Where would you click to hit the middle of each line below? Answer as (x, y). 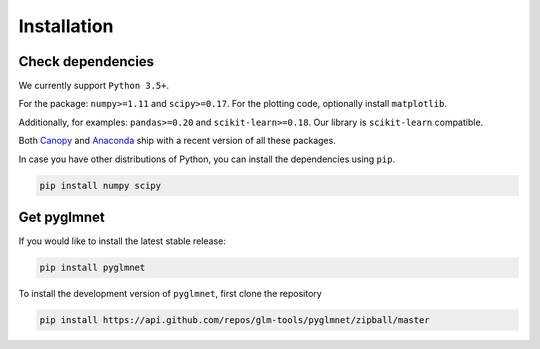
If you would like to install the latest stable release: (122, 241)
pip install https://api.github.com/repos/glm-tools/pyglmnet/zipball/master (234, 320)
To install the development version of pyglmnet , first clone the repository (170, 294)
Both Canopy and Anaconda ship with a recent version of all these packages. (177, 141)
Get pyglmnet (61, 217)
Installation (66, 26)
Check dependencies (86, 61)
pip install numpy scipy (100, 185)
